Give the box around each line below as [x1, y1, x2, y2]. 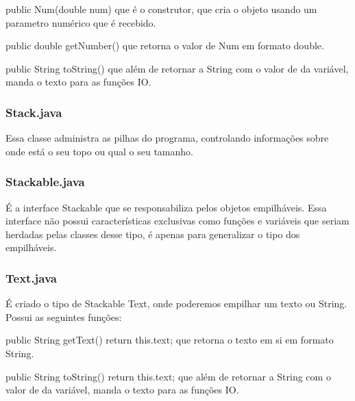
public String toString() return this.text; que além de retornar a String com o [5, 369, 331, 383]
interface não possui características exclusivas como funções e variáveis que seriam [5, 214, 350, 228]
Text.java [5, 269, 57, 286]
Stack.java [5, 103, 62, 120]
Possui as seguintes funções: [5, 309, 122, 324]
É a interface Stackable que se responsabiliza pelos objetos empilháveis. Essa [5, 200, 327, 214]
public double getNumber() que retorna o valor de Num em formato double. [5, 38, 324, 53]
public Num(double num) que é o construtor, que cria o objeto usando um [5, 2, 317, 16]
